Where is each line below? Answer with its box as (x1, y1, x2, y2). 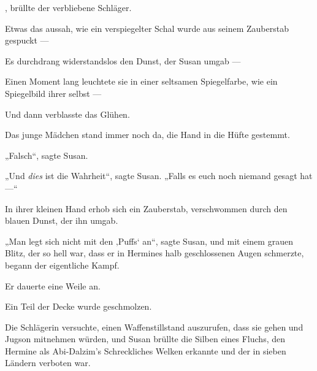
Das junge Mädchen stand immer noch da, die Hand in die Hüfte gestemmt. (5, 128, 290, 141)
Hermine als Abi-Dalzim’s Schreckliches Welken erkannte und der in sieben (5, 344, 286, 357)
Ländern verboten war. (5, 356, 91, 369)
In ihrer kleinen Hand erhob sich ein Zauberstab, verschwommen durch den (5, 202, 288, 215)
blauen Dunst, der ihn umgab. (5, 214, 118, 227)
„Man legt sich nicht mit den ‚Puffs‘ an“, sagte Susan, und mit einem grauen (5, 234, 293, 247)
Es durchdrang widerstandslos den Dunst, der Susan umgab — (5, 54, 241, 67)
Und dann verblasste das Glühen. (5, 107, 130, 120)
